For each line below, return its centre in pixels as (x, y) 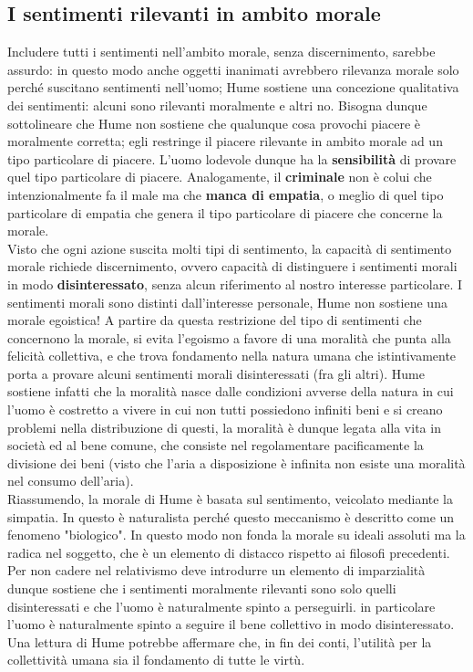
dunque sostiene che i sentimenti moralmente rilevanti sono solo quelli (202, 588)
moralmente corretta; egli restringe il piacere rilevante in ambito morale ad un (225, 141)
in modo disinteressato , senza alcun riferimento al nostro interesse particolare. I (235, 283)
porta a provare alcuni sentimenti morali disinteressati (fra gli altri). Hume (216, 373)
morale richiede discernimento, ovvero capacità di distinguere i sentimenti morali (232, 266)
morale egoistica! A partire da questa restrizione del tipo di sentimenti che (215, 320)
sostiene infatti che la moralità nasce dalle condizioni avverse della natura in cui (231, 391)
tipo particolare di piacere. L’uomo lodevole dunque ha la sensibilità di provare (232, 158)
